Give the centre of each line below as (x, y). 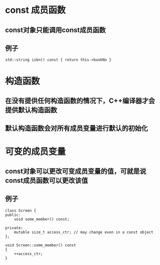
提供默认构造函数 (31, 110)
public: (13, 215)
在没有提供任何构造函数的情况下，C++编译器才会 (80, 101)
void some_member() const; (42, 219)
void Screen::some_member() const (41, 245)
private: (14, 228)
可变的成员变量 (36, 152)
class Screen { (21, 211)
